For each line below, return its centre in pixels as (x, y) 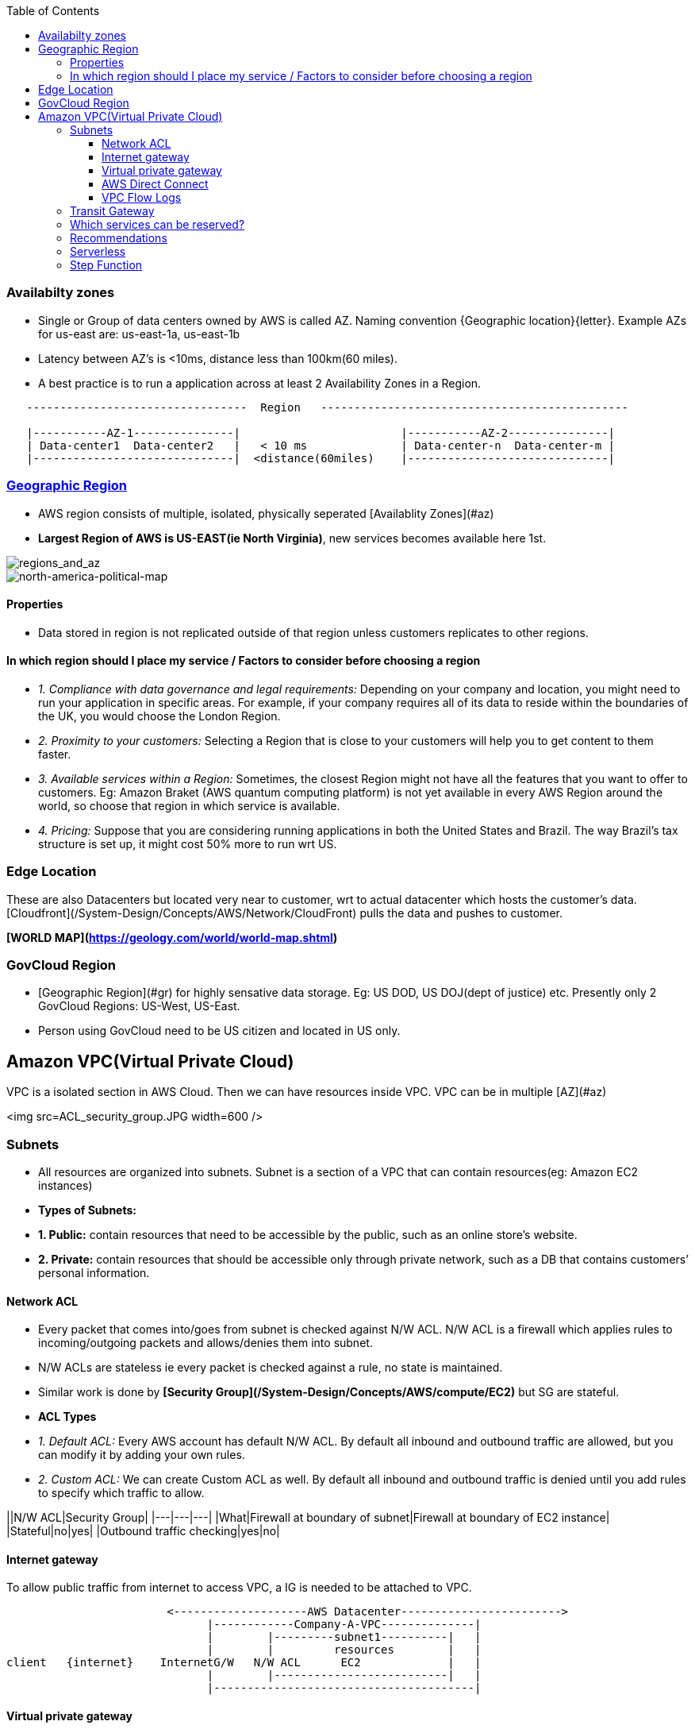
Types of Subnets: (87, 1210)
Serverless (98, 251)
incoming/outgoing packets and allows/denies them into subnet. (205, 1343)
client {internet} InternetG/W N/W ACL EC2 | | (244, 1663)
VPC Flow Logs (142, 197)
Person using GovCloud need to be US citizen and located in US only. (219, 1031)
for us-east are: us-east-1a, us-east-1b (139, 334)
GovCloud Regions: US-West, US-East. (139, 1006)
